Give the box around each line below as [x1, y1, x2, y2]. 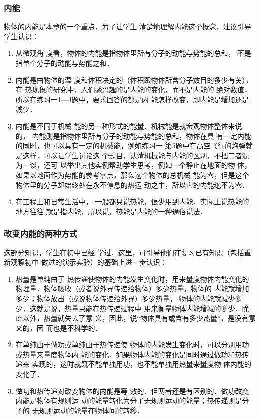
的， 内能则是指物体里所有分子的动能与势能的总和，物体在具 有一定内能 [15, 130, 252, 141]
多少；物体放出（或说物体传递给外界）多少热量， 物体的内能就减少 [15, 293, 235, 303]
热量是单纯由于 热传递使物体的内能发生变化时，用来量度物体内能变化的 [15, 273, 249, 284]
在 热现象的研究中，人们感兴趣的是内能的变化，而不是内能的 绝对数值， [15, 84, 252, 95]
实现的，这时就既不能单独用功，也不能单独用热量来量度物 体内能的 [32, 359, 252, 369]
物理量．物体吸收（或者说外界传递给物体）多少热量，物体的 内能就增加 [15, 283, 249, 294]
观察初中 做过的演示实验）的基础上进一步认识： [10, 257, 167, 267]
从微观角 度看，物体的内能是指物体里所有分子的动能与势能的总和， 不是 [15, 48, 252, 58]
